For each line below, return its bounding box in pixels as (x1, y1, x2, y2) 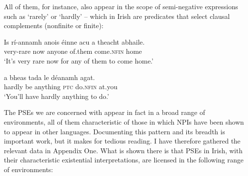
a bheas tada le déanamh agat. (4, 72, 95, 82)
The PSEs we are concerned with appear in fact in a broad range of (4, 107, 205, 117)
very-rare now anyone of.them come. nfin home (4, 46, 142, 56)
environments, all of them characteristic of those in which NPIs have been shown (4, 116, 244, 127)
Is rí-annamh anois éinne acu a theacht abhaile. (4, 36, 145, 47)
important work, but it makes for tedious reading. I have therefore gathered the (4, 136, 241, 146)
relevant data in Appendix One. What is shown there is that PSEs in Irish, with (4, 145, 243, 155)
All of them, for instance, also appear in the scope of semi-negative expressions (4, 1, 238, 11)
